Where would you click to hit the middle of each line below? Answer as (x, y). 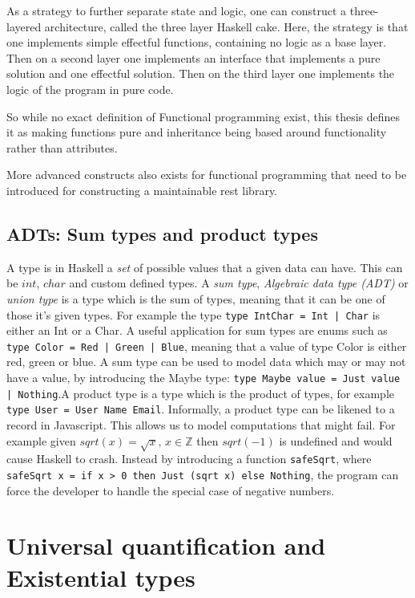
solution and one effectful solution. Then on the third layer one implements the (201, 73)
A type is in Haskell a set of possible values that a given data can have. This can (205, 267)
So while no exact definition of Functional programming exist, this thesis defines (203, 116)
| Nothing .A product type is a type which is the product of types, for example (201, 393)
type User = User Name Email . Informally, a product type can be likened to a (201, 409)
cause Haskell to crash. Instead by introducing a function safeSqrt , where (189, 459)
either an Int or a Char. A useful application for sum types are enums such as (197, 330)
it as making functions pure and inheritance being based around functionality (197, 132)
